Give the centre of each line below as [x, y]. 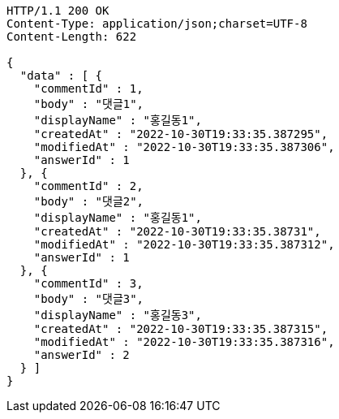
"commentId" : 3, [88, 283]
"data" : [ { [61, 76]
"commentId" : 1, [88, 89]
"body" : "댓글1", [89, 104]
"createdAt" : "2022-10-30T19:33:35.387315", [181, 329]
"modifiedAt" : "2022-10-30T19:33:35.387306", [184, 147]
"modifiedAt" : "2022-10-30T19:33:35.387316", [184, 342]
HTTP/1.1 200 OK [58, 11]
